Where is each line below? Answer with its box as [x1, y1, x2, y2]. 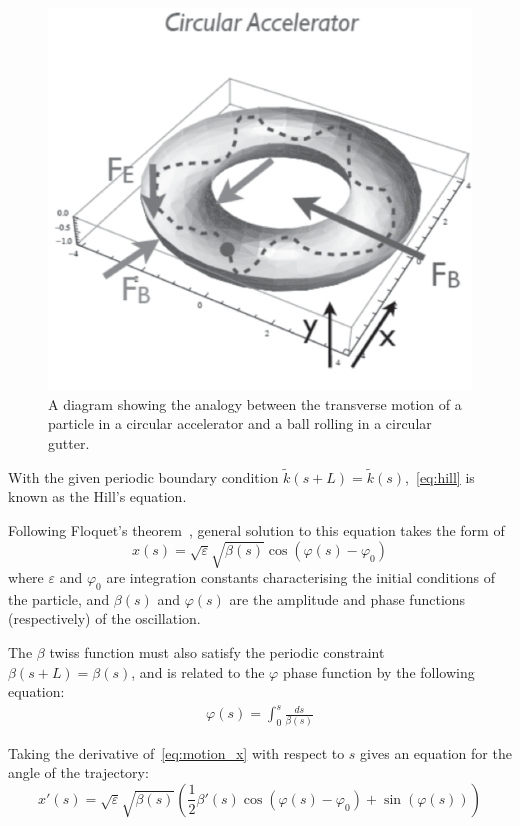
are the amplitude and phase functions [229, 588, 466, 609]
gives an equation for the [360, 742, 512, 763]
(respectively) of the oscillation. [8, 608, 201, 629]
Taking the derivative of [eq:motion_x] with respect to [8, 742, 345, 763]
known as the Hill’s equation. [8, 486, 187, 507]
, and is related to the [131, 661, 265, 682]
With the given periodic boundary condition [8, 466, 279, 487]
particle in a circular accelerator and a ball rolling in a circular [48, 413, 432, 434]
